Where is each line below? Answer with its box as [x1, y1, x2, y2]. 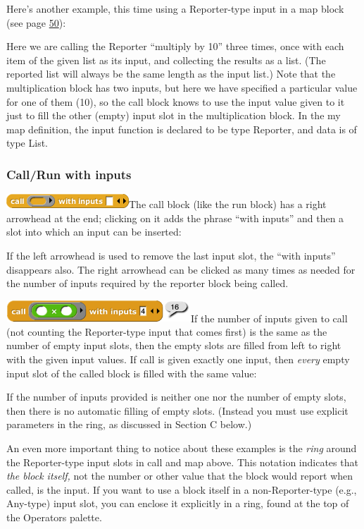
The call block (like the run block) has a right [129, 197, 327, 212]
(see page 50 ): [6, 15, 66, 30]
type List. [6, 135, 48, 150]
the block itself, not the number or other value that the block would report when [6, 468, 353, 483]
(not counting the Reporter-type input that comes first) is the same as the [6, 324, 327, 339]
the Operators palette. [6, 509, 102, 524]
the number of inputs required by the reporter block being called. [6, 276, 289, 291]
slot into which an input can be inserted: [6, 224, 182, 239]
